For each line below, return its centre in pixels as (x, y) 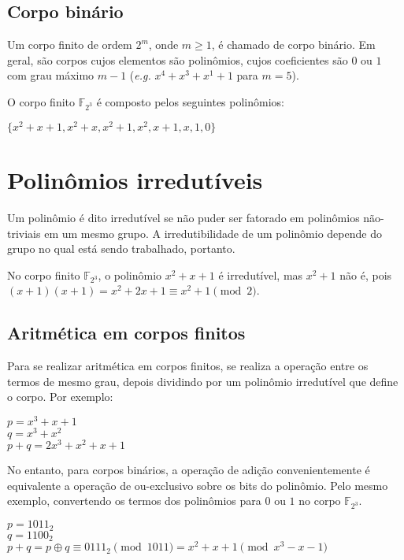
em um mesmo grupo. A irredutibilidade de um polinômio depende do (213, 233)
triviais (24, 233)
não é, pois (366, 274)
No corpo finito (44, 274)
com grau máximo (51, 75)
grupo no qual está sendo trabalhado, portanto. (121, 248)
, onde (163, 45)
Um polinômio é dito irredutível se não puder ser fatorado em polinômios (183, 217)
